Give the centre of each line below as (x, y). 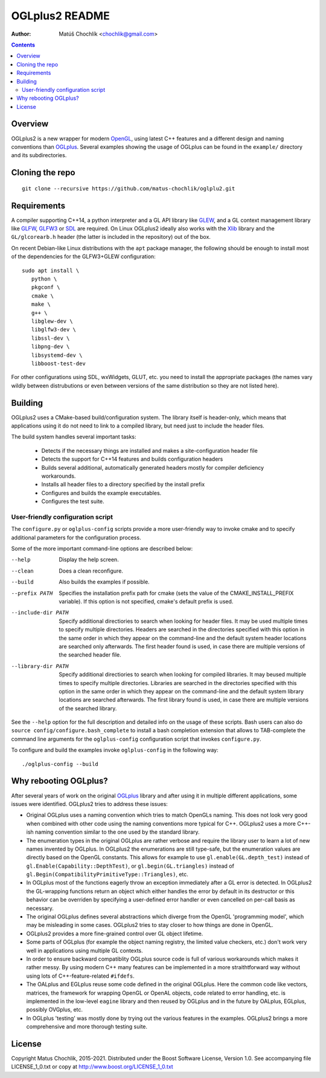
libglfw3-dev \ (54, 330)
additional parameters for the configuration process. (76, 537)
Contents (23, 45)
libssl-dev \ (50, 338)
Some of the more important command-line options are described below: (102, 549)
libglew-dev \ (52, 321)
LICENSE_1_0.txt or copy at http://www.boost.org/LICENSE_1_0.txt (92, 1067)
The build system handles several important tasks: (74, 437)
